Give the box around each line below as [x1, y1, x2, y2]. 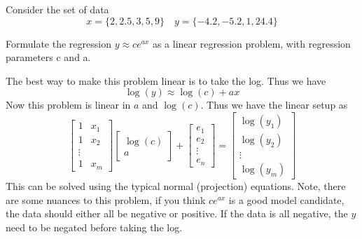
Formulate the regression [6, 36, 111, 50]
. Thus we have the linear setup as [200, 97, 348, 112]
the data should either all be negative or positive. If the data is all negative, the [6, 206, 348, 221]
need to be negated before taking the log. [6, 219, 183, 234]
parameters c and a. [6, 50, 91, 64]
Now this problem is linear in [6, 97, 131, 112]
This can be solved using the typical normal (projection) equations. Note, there [6, 179, 346, 193]
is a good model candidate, [228, 192, 344, 207]
